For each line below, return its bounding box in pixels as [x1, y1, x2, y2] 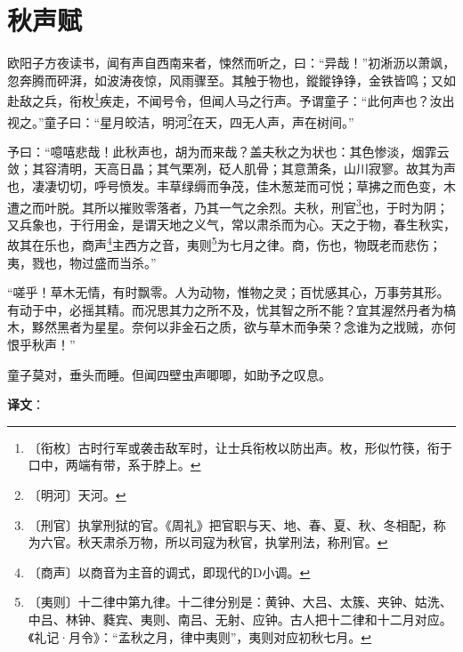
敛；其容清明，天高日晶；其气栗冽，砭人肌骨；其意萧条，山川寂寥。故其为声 [7, 159, 456, 178]
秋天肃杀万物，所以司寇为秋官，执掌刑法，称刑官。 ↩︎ [77, 533, 388, 551]
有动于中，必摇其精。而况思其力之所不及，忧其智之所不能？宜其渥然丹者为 [7, 300, 443, 318]
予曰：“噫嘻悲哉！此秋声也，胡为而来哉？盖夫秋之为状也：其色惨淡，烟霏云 [7, 141, 450, 160]
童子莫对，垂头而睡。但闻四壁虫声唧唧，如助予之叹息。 [7, 365, 331, 383]
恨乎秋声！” [7, 335, 76, 354]
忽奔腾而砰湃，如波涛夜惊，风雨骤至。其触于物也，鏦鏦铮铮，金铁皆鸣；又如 [7, 70, 456, 89]
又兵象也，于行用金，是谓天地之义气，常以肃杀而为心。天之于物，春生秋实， [7, 214, 456, 233]
